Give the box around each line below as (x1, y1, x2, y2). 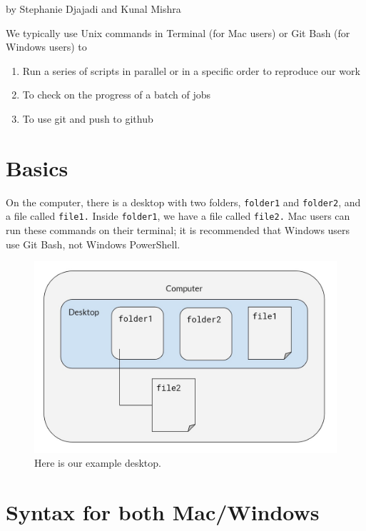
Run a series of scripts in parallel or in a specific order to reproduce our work (22, 63, 360, 78)
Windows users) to (6, 39, 87, 54)
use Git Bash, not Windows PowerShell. (6, 236, 181, 251)
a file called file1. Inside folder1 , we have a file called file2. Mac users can (6, 208, 350, 223)
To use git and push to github (22, 111, 153, 126)
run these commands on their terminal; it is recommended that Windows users (6, 223, 350, 237)
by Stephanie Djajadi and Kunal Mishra (6, 1, 181, 16)
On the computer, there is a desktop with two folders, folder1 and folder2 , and (6, 194, 361, 209)
